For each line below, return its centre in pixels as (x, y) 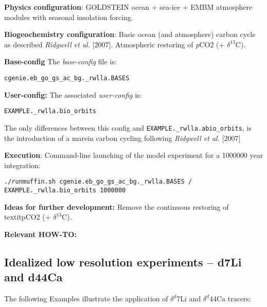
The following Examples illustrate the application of (86, 298)
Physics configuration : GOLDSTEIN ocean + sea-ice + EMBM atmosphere (128, 7)
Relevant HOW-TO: (40, 234)
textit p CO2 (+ (28, 217)
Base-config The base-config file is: (60, 61)
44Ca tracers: (230, 298)
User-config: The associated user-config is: (73, 94)
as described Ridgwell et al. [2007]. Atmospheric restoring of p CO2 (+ (114, 44)
